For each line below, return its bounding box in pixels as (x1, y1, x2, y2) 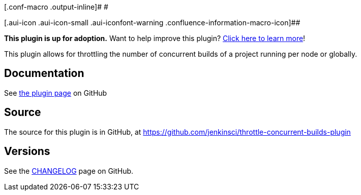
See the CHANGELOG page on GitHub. (4, 166, 134, 175)
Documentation (4, 67, 84, 80)
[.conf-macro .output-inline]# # (4, 3, 108, 11)
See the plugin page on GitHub (4, 88, 107, 97)
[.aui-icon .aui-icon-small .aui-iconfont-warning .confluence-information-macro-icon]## (4, 18, 300, 27)
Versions (4, 145, 50, 158)
